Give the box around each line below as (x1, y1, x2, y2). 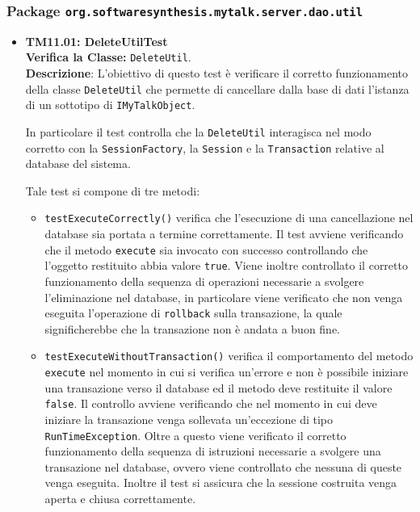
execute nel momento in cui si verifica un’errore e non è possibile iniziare (44, 363, 409, 380)
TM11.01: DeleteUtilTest (25, 32, 168, 49)
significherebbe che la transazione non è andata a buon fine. (44, 320, 341, 337)
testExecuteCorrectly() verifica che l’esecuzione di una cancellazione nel (44, 209, 414, 226)
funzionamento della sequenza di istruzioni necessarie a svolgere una (44, 443, 381, 460)
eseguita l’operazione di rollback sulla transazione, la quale (44, 304, 342, 321)
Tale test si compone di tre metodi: (25, 182, 200, 199)
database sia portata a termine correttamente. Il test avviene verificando (44, 225, 404, 242)
